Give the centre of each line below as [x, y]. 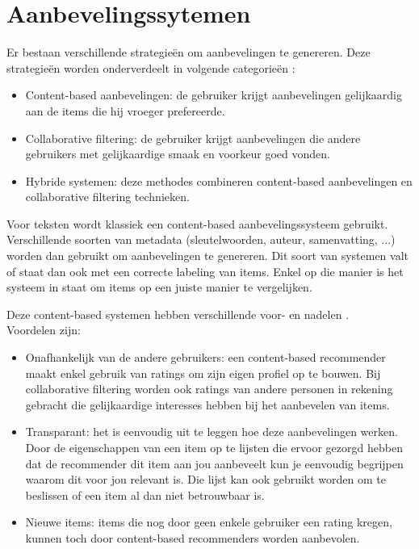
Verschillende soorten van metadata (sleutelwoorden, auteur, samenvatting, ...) [201, 239]
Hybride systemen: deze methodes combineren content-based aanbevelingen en [219, 180]
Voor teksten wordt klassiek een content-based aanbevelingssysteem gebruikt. [197, 223]
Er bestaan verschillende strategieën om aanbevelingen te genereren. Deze [189, 52]
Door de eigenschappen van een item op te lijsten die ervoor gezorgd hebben [214, 447]
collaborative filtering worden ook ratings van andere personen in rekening [209, 389]
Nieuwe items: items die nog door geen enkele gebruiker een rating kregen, [209, 522]
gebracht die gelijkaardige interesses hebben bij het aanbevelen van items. [207, 404]
